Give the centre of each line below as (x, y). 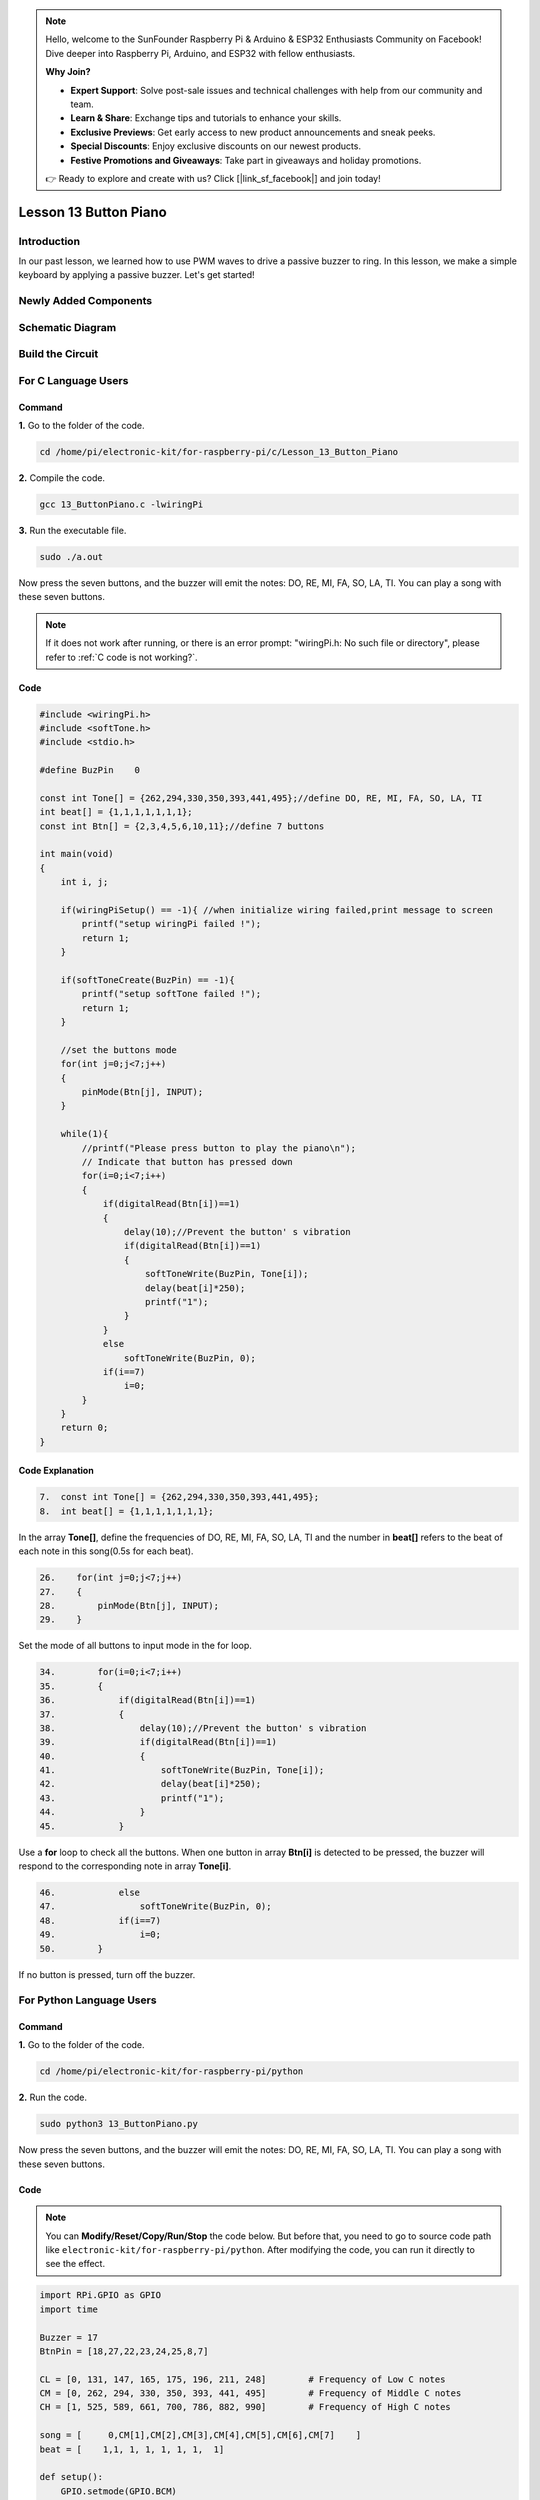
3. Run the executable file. (72, 531)
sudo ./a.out (71, 557)
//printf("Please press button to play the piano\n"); (219, 1148)
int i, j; (84, 882)
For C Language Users (73, 380)
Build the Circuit (58, 354)
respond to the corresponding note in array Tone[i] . (125, 1866)
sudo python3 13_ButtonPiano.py (119, 2124)
